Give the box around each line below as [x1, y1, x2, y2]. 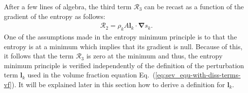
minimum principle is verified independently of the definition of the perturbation [4, 60, 244, 70]
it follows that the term [4, 51, 74, 61]
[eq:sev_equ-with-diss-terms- [155, 70, 241, 80]
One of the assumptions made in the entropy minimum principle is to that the [4, 32, 237, 42]
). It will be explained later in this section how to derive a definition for [11, 79, 225, 89]
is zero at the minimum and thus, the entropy [86, 51, 223, 61]
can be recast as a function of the [144, 1, 244, 11]
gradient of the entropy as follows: [4, 11, 106, 21]
